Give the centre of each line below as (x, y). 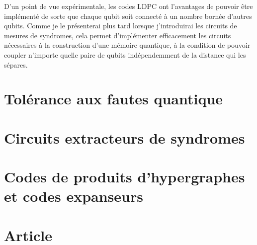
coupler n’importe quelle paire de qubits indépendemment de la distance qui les (125, 54)
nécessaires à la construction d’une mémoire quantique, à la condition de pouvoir (127, 45)
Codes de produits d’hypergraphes (125, 177)
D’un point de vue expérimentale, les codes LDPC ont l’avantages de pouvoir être (128, 6)
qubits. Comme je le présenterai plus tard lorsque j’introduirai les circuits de (121, 26)
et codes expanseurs (74, 196)
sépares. (16, 64)
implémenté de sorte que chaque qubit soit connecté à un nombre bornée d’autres (128, 16)
